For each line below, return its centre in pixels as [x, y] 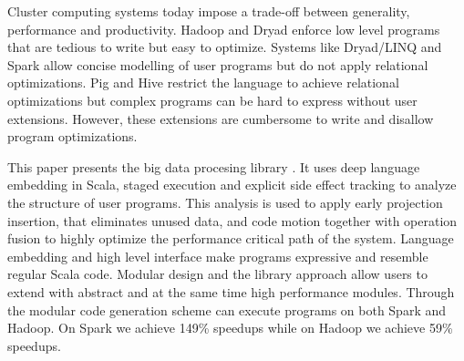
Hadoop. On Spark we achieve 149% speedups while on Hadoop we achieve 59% [230, 328]
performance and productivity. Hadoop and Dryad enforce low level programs [224, 29]
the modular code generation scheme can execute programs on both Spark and [227, 309]
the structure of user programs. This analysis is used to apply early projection [225, 202]
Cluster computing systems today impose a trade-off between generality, [209, 11]
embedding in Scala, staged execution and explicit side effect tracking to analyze [232, 185]
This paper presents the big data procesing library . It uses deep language [214, 166]
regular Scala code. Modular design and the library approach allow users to [217, 274]
